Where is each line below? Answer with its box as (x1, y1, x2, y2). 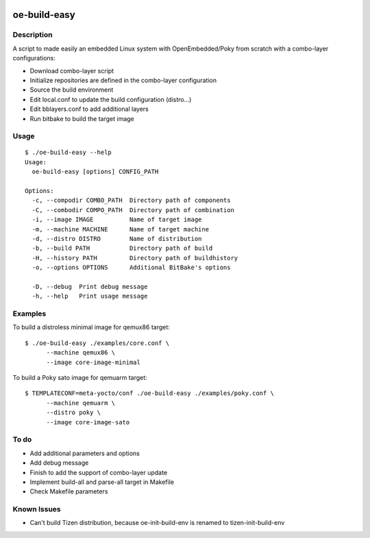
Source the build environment (29, 86, 114, 94)
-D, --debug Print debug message (32, 283, 148, 290)
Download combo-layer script (29, 66, 114, 75)
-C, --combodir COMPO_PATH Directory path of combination (32, 206, 234, 214)
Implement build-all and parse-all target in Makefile (29, 478, 175, 486)
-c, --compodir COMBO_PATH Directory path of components (32, 196, 231, 205)
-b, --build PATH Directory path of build (32, 244, 213, 253)
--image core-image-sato (46, 418, 130, 426)
